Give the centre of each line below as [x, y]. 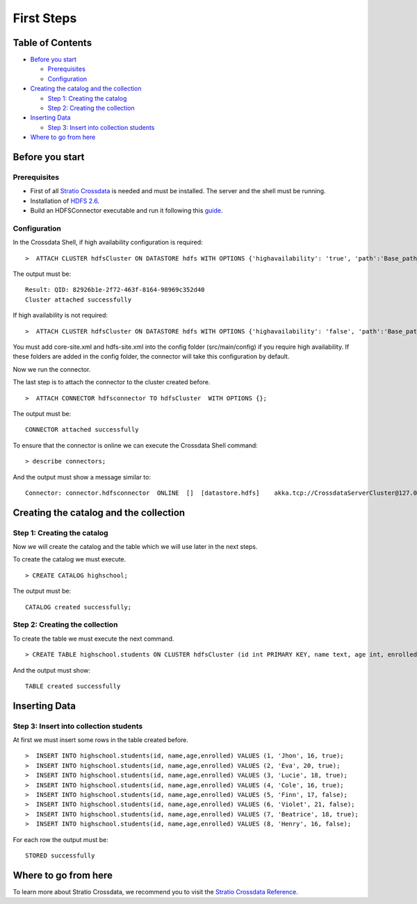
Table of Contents [52, 43]
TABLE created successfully [73, 686]
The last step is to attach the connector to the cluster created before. [112, 382]
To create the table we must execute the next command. [93, 639]
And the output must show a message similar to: [82, 477]
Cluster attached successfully [79, 299]
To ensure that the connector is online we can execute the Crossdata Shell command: [136, 445]
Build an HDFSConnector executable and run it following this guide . [126, 211]
